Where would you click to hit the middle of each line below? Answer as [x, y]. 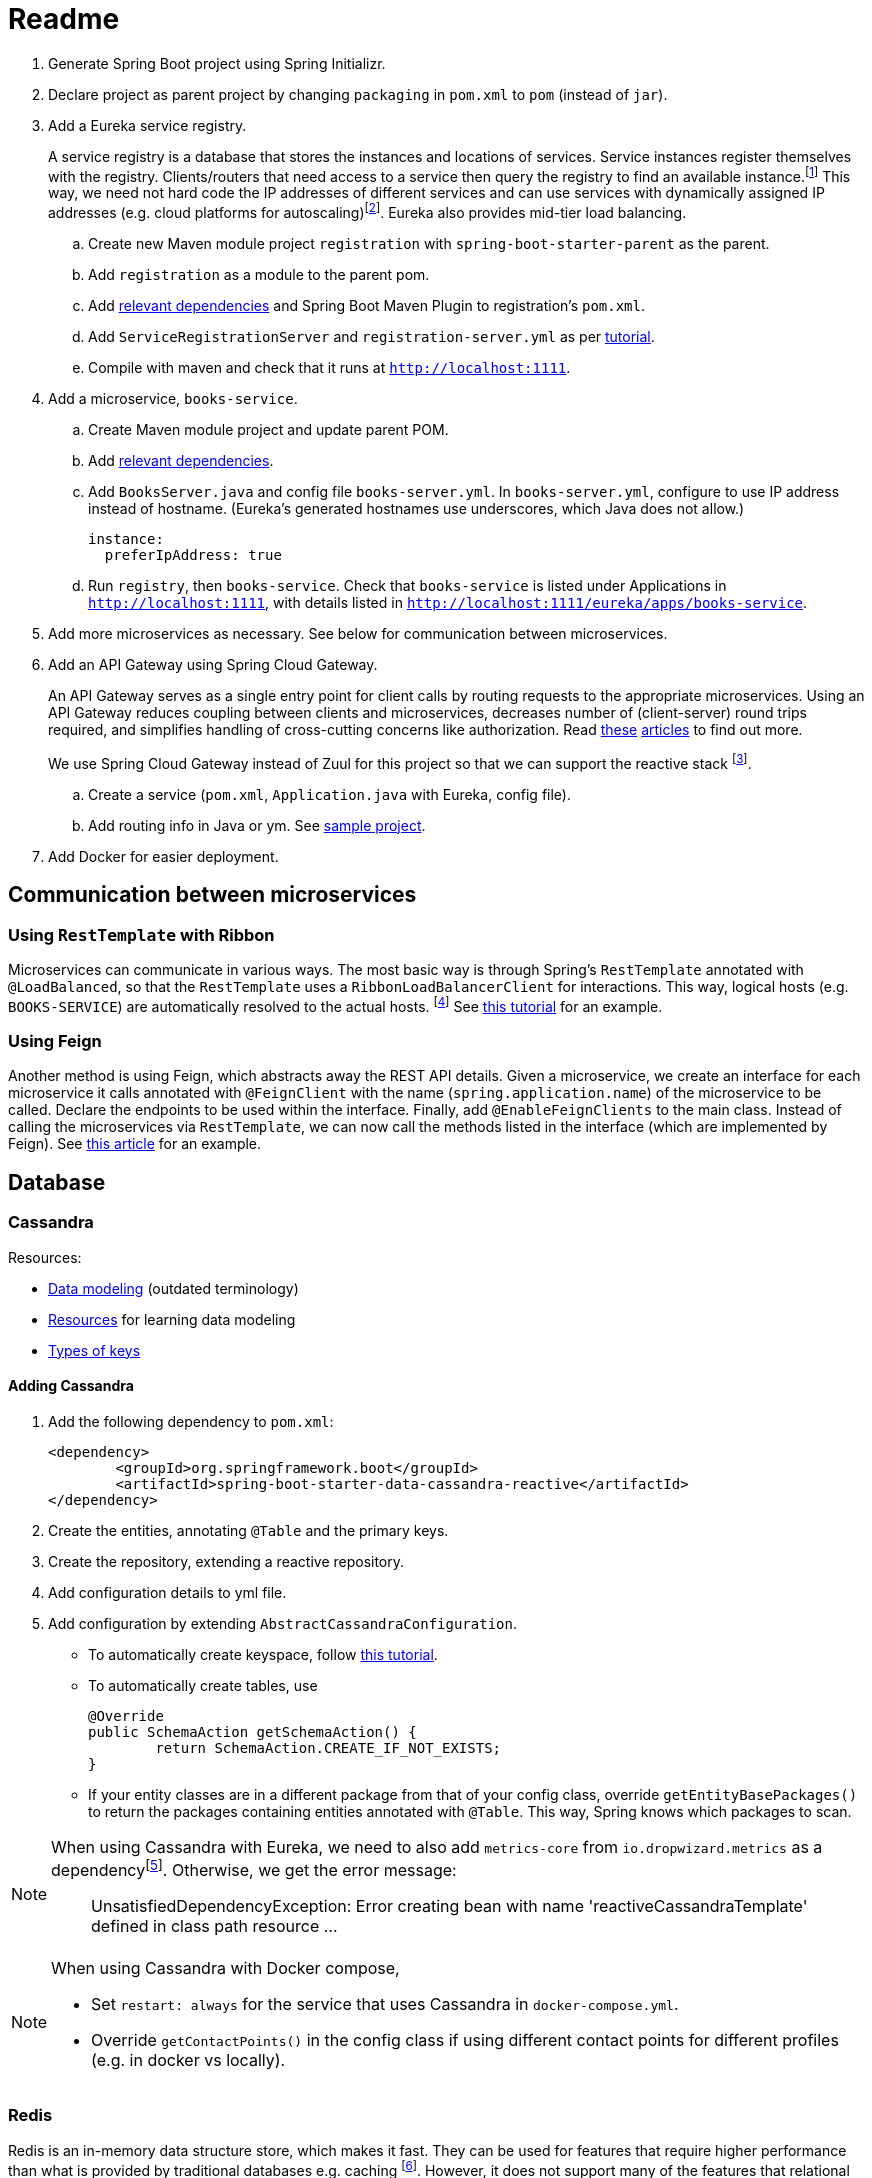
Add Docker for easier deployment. [163, 856]
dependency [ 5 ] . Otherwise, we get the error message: [254, 1868]
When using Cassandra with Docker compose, [225, 1968]
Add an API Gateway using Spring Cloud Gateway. [213, 665]
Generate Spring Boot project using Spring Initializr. [217, 63]
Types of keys [94, 1350]
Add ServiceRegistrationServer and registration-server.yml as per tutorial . [371, 337]
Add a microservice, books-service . [173, 399]
